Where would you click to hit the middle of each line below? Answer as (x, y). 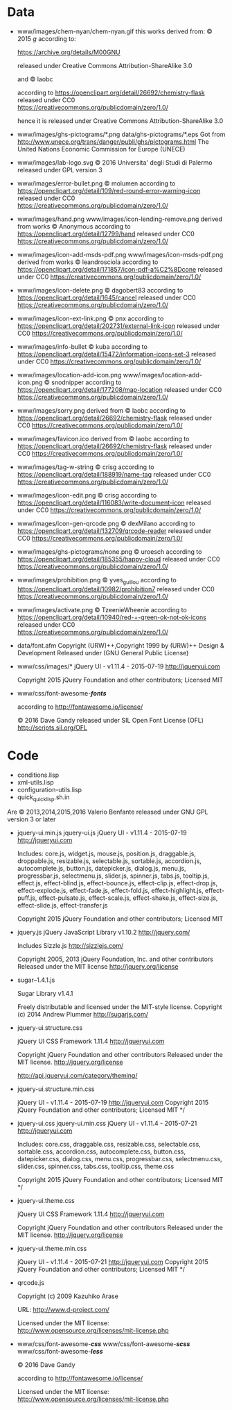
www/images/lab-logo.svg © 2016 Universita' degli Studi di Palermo (115, 162)
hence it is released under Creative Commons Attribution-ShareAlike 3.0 (120, 121)
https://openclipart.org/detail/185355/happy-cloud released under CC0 (118, 559)
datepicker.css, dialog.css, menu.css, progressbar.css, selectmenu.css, (120, 1159)
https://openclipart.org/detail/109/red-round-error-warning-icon (109, 190)
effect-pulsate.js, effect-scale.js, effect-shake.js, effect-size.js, (128, 898)
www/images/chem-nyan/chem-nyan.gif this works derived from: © (115, 31)
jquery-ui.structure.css (50, 1028)
